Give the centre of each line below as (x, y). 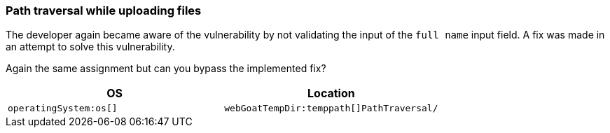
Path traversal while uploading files (104, 10)
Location (331, 93)
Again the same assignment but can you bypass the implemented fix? (166, 69)
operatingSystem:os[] (63, 108)
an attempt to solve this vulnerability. (90, 47)
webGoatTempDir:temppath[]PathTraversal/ (331, 108)
